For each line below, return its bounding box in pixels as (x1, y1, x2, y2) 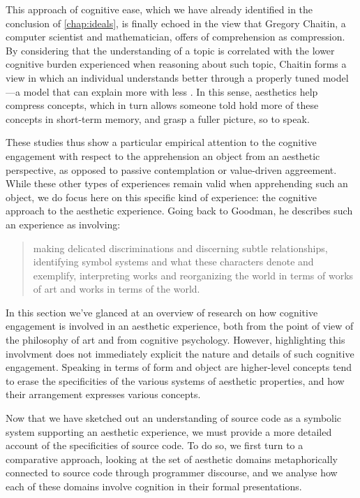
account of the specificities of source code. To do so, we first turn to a (6, 438, 303, 453)
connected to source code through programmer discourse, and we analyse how (6, 465, 338, 480)
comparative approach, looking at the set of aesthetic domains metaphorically (6, 451, 338, 466)
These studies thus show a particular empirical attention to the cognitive (6, 135, 317, 149)
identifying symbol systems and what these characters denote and (33, 254, 314, 269)
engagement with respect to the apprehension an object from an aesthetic (6, 148, 320, 163)
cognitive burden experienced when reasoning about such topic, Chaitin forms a (6, 57, 347, 71)
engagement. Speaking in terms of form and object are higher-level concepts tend (6, 360, 352, 374)
